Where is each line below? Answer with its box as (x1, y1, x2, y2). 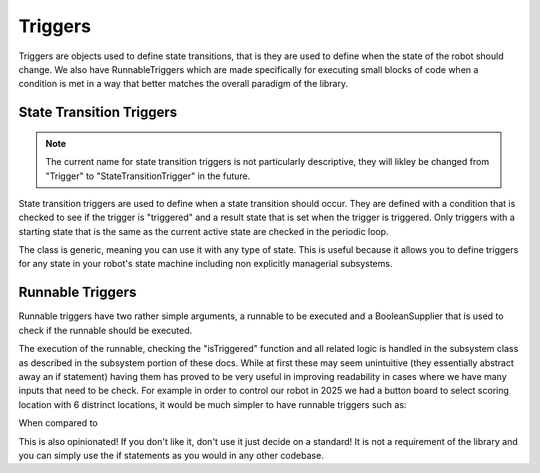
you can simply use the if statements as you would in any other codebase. (18, 449, 324, 461)
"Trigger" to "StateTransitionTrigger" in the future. (45, 170, 251, 182)
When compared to (18, 417, 99, 429)
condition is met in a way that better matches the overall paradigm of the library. (18, 78, 349, 90)
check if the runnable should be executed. (18, 324, 193, 336)
